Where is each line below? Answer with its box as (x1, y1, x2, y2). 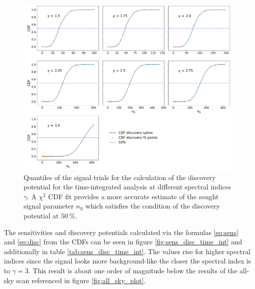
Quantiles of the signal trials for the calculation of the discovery (24, 172, 216, 182)
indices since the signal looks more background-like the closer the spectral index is (4, 256, 252, 266)
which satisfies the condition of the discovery (85, 201, 220, 211)
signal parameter (24, 201, 74, 211)
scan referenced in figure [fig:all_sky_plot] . (16, 275, 146, 285)
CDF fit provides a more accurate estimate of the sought (48, 191, 219, 201)
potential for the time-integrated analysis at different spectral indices (24, 182, 231, 192)
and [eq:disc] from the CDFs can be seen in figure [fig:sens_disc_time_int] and (4, 236, 242, 247)
